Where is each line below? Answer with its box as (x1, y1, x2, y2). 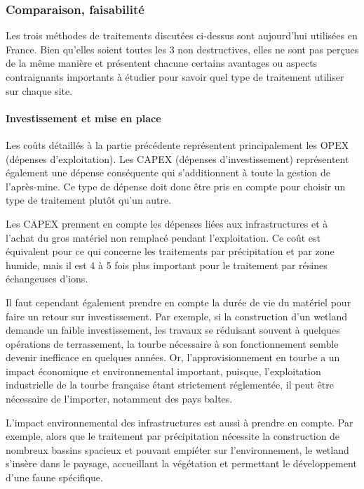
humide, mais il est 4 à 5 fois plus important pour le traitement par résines (6, 257, 328, 272)
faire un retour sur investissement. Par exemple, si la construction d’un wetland (6, 308, 348, 323)
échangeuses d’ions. (6, 271, 88, 286)
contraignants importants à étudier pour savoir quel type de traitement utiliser (6, 70, 344, 84)
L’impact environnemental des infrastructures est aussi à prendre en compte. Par (6, 415, 353, 429)
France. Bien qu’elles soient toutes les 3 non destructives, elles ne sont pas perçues (6, 41, 359, 56)
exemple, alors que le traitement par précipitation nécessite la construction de (6, 429, 340, 443)
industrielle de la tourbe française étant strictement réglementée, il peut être (6, 377, 334, 392)
